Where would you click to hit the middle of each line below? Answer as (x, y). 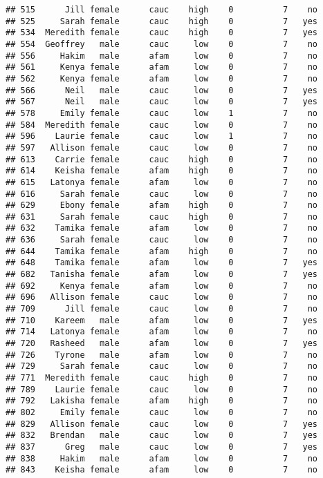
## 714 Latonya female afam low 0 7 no (162, 332)
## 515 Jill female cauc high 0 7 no (162, 10)
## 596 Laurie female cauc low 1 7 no (162, 136)
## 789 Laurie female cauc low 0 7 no (162, 389)
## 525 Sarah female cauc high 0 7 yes (162, 21)
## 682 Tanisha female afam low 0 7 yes (162, 275)
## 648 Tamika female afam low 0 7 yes (162, 263)
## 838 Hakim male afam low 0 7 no (162, 458)
